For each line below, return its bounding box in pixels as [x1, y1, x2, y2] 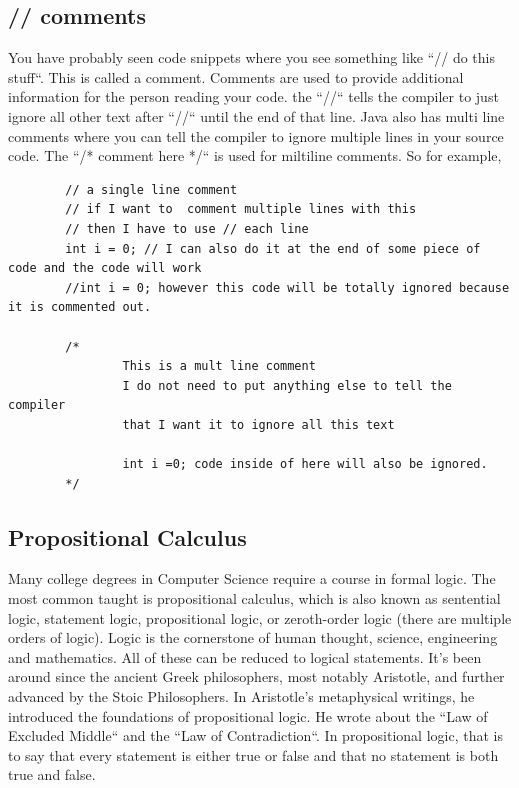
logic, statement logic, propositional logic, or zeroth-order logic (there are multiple [8, 607, 512, 628]
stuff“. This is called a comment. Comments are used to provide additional [8, 66, 464, 87]
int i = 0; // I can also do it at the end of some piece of [65, 241, 481, 256]
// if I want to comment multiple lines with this [65, 202, 417, 217]
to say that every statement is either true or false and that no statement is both [8, 744, 499, 765]
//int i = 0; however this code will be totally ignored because [65, 280, 510, 295]
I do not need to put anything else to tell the [122, 378, 452, 393]
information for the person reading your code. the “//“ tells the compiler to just [8, 86, 499, 107]
